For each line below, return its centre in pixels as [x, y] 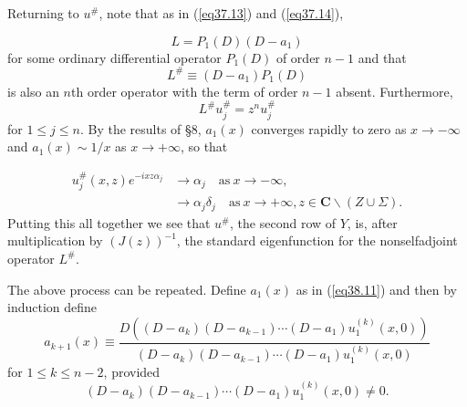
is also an [33, 91]
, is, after [372, 222]
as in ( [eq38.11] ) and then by [376, 289]
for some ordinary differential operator [114, 57]
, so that [204, 146]
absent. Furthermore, [394, 91]
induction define [52, 307]
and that [382, 57]
